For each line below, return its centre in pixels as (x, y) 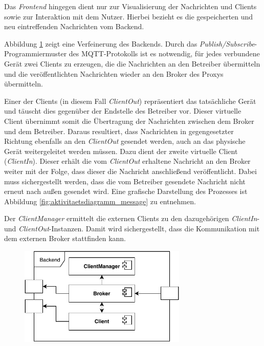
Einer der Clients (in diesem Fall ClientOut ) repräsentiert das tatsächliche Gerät (130, 101)
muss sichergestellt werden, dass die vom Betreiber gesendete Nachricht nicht (125, 181)
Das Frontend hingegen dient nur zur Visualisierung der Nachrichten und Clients (130, 6)
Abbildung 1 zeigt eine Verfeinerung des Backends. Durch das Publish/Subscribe (129, 43)
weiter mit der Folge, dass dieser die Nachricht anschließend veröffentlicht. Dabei (130, 171)
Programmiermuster (36, 53)
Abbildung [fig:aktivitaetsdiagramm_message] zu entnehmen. (100, 201)
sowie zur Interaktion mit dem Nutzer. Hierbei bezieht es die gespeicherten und (129, 16)
